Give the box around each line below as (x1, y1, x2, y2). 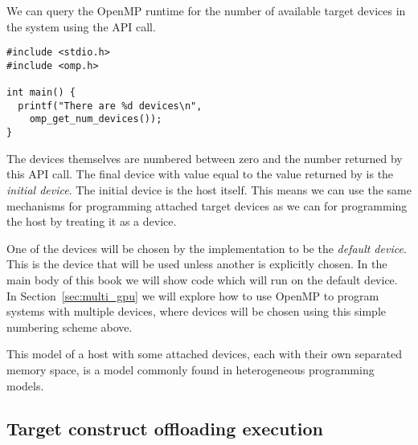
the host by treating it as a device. (6, 213, 177, 230)
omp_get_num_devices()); (29, 113, 162, 125)
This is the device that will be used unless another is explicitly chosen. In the (6, 255, 387, 272)
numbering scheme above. (6, 318, 133, 335)
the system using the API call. (6, 18, 156, 35)
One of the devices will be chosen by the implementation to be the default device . (6, 239, 407, 256)
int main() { (6, 87, 76, 99)
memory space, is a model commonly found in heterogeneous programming (6, 361, 375, 378)
